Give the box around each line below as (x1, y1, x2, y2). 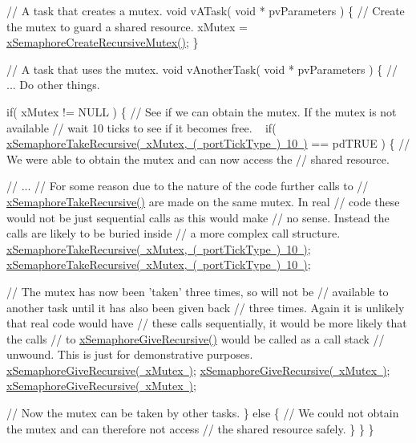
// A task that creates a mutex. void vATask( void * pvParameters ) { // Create (6, 2, 405, 18)
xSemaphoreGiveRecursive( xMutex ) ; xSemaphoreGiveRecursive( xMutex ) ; (6, 361, 390, 378)
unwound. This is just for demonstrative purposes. (6, 346, 253, 363)
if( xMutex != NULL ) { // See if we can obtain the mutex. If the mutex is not (6, 103, 397, 120)
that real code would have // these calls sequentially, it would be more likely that (6, 315, 407, 331)
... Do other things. (6, 76, 100, 93)
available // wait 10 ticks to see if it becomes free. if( (6, 119, 277, 136)
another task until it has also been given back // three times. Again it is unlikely (6, 299, 405, 315)
